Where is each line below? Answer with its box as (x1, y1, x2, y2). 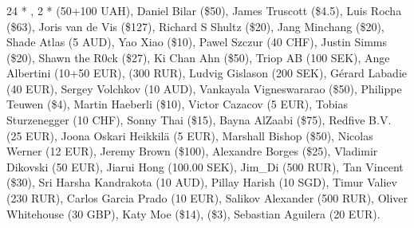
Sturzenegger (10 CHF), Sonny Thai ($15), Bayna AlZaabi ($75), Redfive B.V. (6, 112, 392, 128)
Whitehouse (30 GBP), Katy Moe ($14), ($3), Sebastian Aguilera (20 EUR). (6, 205, 380, 222)
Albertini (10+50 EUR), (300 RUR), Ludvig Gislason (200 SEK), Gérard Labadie (6, 65, 407, 81)
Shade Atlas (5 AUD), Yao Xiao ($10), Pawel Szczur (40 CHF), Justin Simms (6, 33, 388, 50)
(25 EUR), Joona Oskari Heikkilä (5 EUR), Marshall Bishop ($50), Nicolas (6, 127, 373, 143)
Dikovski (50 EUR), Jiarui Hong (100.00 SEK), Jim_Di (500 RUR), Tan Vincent (6, 158, 404, 175)
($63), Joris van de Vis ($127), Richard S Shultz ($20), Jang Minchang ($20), (6, 18, 384, 34)
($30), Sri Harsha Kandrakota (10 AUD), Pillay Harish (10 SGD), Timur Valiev (6, 174, 397, 191)
